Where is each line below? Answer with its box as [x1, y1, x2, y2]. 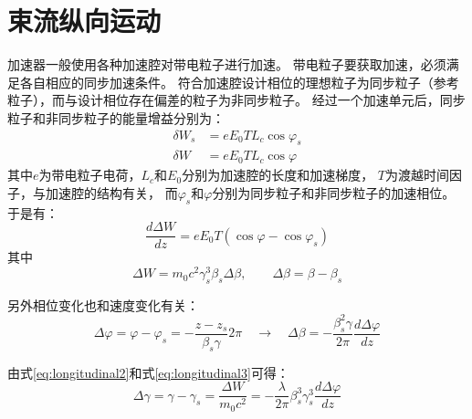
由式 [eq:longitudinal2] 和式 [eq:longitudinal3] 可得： [7, 362, 289, 382]
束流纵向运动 [7, 2, 162, 39]
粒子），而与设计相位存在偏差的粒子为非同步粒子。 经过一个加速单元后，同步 [7, 90, 466, 110]
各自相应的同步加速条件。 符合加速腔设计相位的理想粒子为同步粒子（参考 [19, 72, 459, 91]
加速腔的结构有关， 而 [45, 183, 178, 202]
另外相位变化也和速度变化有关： [7, 295, 199, 314]
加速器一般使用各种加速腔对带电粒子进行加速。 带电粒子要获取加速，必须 [7, 55, 446, 74]
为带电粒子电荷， [38, 165, 142, 184]
